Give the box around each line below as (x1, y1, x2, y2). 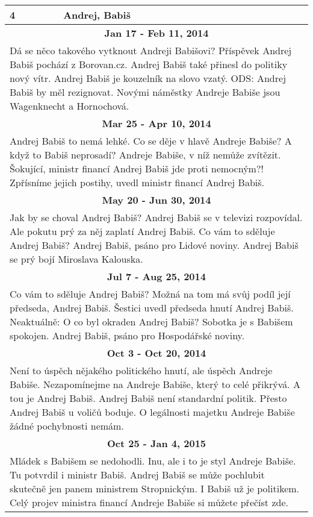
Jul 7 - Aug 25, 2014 (107, 269, 206, 283)
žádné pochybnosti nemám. (10, 419, 124, 433)
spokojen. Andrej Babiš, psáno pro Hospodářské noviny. (10, 328, 245, 342)
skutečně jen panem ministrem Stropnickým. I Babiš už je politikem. (10, 481, 300, 495)
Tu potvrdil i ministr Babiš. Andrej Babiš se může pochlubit (10, 468, 265, 481)
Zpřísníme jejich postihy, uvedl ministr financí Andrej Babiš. (10, 175, 264, 189)
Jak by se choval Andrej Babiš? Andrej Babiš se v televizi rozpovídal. (10, 210, 303, 224)
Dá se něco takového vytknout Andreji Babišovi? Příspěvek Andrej (10, 43, 292, 57)
